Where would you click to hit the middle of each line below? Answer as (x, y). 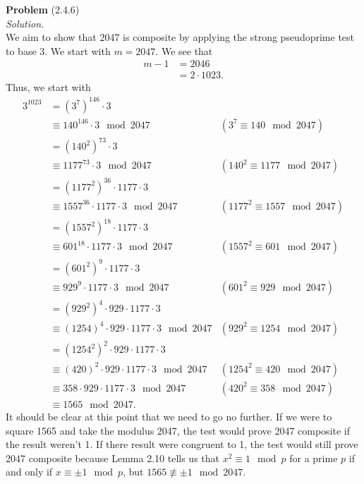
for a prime (314, 458)
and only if (29, 472)
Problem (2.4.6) (43, 9)
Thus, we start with (48, 87)
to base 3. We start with (58, 50)
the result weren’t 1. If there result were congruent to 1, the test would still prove (182, 444)
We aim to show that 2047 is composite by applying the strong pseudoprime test (180, 37)
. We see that (184, 50)
